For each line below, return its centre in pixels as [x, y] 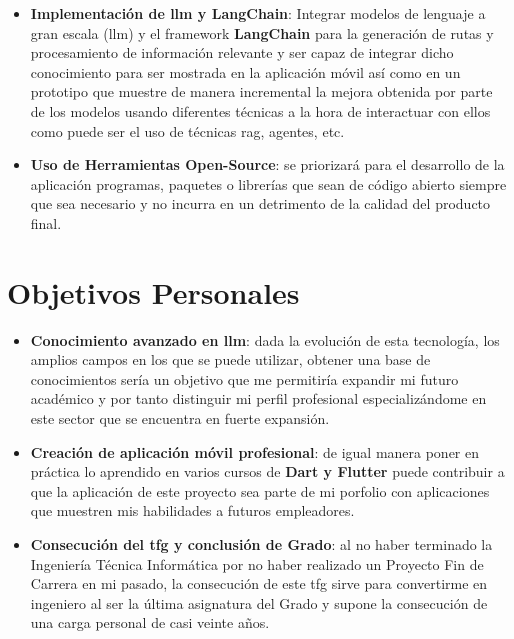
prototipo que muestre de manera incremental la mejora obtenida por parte [261, 91]
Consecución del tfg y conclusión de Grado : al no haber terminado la [261, 544]
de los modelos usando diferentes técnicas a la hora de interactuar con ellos [260, 110]
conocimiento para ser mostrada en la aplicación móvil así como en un [245, 71]
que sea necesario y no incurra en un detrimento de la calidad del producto [260, 203]
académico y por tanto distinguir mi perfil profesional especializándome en [258, 398]
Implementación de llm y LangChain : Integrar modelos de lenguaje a [258, 13]
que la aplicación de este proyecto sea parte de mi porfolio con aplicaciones [260, 490]
